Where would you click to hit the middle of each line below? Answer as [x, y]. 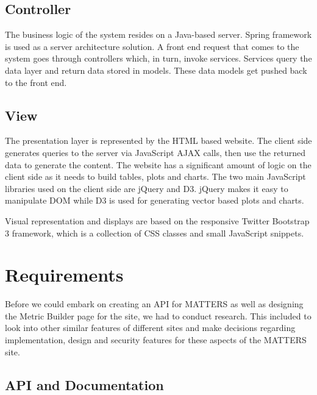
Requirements [64, 275]
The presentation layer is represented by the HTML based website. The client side [158, 141]
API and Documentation [84, 384]
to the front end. [36, 82]
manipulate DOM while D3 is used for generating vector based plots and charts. [155, 200]
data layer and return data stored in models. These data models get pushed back [156, 70]
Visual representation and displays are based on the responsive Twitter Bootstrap [157, 220]
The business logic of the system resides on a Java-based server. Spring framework [158, 34]
